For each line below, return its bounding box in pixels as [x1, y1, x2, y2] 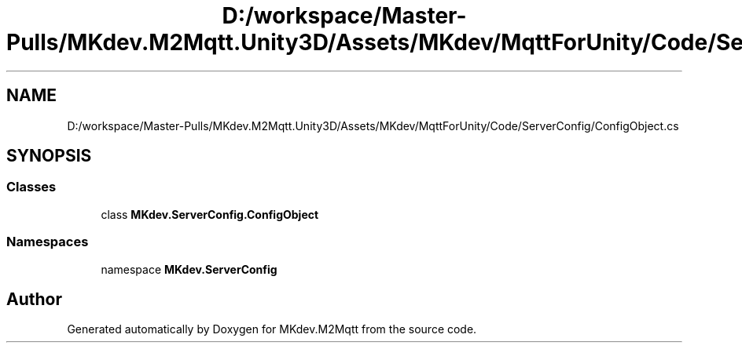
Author [6, 289, 62, 309]
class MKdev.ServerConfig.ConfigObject [101, 207, 319, 221]
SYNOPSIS [6, 146, 92, 166]
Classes [6, 179, 57, 195]
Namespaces [6, 234, 89, 250]
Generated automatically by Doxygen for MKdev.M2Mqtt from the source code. [67, 322, 477, 336]
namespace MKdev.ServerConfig [101, 262, 277, 276]
